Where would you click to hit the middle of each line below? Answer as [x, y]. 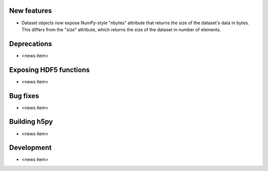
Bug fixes [24, 96]
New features [31, 11]
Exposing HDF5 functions [49, 70]
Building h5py [31, 122]
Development [31, 148]
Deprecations [31, 44]
